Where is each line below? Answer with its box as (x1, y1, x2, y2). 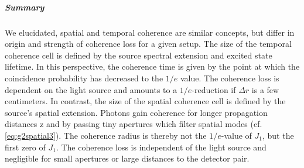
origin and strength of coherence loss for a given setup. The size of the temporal (5, 37, 292, 50)
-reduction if (192, 83, 236, 95)
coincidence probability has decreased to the (5, 71, 163, 84)
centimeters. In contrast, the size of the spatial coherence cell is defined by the (5, 95, 286, 107)
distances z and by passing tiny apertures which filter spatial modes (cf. (5, 118, 262, 130)
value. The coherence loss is (180, 71, 279, 84)
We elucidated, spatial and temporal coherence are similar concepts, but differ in (5, 26, 295, 38)
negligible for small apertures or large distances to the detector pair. (5, 152, 250, 164)
